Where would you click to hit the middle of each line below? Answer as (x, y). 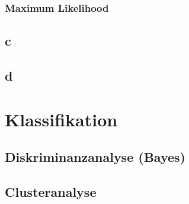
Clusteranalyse (51, 191)
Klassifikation (61, 119)
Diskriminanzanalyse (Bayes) (95, 157)
